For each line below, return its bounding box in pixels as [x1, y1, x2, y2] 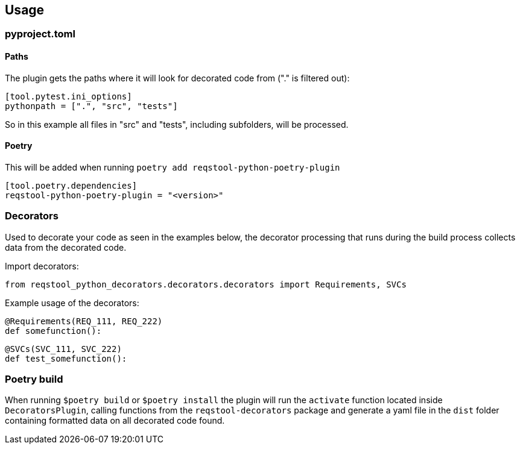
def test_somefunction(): [5, 353, 127, 363]
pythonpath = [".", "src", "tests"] [5, 101, 178, 111]
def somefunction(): [5, 325, 102, 336]
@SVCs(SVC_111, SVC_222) [5, 344, 122, 354]
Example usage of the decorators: [5, 297, 139, 308]
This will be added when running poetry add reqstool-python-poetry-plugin [5, 162, 340, 172]
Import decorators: [5, 260, 79, 271]
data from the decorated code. [5, 242, 127, 253]
